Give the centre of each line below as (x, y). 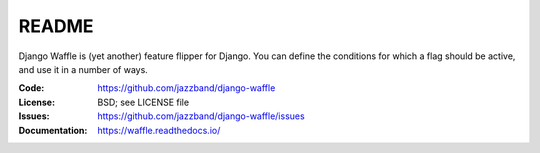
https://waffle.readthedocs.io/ (159, 130)
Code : (31, 88)
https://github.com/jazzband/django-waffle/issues (201, 116)
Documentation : (53, 130)
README (56, 26)
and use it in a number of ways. (83, 69)
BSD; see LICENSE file (143, 102)
